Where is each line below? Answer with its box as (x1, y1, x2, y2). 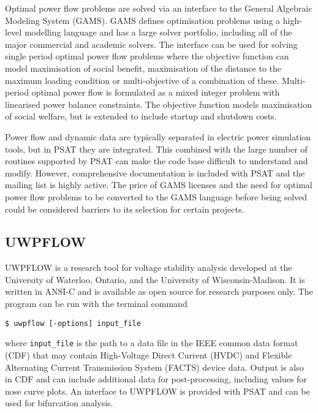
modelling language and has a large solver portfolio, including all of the (24, 26, 292, 39)
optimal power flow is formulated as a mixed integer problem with (31, 86, 280, 99)
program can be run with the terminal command (5, 297, 187, 310)
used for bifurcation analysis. (5, 396, 113, 409)
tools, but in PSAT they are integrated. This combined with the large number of (5, 142, 308, 155)
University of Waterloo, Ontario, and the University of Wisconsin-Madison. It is (5, 273, 305, 286)
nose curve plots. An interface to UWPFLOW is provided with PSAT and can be (5, 384, 310, 397)
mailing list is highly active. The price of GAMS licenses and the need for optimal (5, 178, 312, 191)
